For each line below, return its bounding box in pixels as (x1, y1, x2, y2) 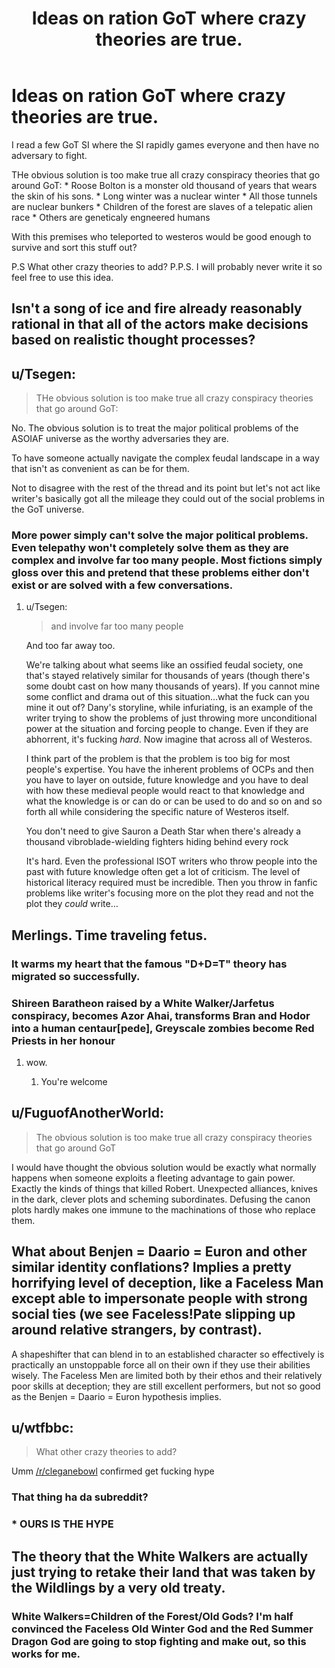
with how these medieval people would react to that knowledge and (25, 785, 305, 797)
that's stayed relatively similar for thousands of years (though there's (25, 670, 311, 682)
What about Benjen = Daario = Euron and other (11, 1243, 308, 1261)
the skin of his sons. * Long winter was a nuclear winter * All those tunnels (11, 190, 318, 202)
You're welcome (40, 1076, 108, 1088)
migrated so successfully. (11, 969, 141, 983)
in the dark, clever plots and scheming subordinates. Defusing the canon (11, 1193, 311, 1205)
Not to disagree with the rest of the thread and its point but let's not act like (11, 482, 321, 494)
